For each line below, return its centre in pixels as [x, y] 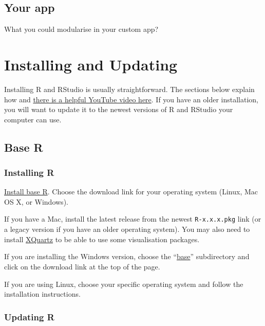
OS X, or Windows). [36, 201]
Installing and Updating [91, 64]
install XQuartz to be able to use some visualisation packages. [102, 239]
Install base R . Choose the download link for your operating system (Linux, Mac [131, 192]
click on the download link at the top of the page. [82, 266]
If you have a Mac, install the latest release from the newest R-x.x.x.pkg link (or [133, 219]
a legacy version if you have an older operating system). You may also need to [127, 229]
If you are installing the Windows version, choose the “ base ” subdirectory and [127, 256]
